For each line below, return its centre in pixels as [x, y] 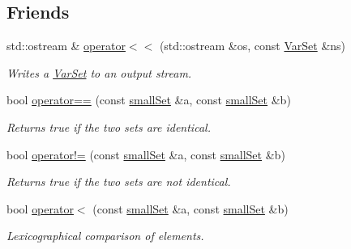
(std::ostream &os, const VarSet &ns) [253, 46]
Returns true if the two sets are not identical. [119, 181]
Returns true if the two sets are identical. [109, 127]
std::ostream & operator [66, 46]
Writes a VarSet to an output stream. [99, 72]
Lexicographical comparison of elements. [105, 236]
